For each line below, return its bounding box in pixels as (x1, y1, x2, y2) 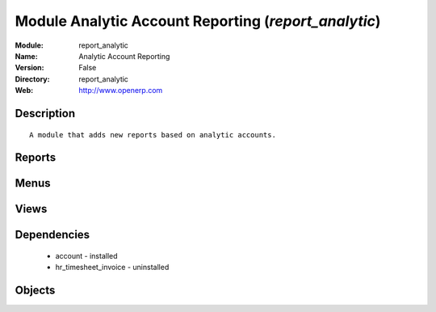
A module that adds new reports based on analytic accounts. (29, 130, 276, 139)
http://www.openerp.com (78, 86, 163, 95)
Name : (15, 51, 38, 61)
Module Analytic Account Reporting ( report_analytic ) (15, 12, 381, 30)
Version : (15, 63, 44, 73)
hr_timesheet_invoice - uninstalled (55, 263, 170, 272)
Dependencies (15, 228, 90, 242)
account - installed (55, 251, 118, 260)
